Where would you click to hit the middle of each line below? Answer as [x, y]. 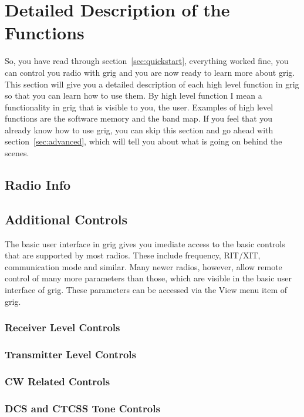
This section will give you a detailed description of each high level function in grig [152, 84]
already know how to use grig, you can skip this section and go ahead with [139, 130]
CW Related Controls [58, 381]
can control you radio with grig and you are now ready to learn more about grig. [150, 72]
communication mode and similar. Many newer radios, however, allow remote [143, 266]
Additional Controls [66, 219]
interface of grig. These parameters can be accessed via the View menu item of [146, 290]
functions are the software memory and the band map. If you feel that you [139, 118]
